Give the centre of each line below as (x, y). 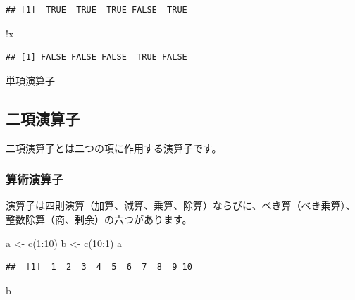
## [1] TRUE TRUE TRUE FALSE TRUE (96, 10)
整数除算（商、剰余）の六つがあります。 (99, 219)
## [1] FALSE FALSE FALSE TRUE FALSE (96, 57)
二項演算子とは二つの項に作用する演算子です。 (114, 148)
